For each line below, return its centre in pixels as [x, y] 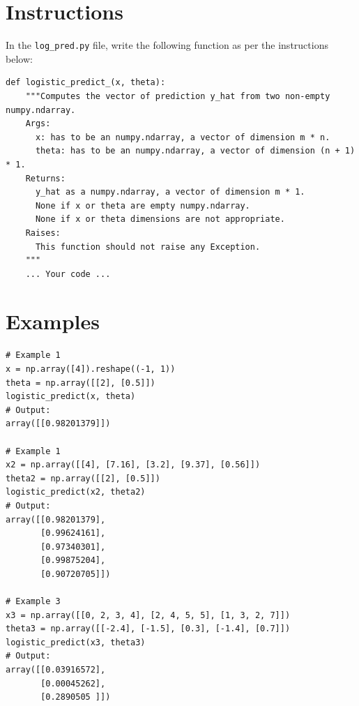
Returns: [45, 178]
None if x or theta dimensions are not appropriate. [160, 219]
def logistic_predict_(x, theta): [86, 83]
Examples [53, 321]
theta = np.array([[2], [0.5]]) [81, 383]
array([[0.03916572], [56, 670]
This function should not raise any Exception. [148, 247]
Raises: [43, 233]
